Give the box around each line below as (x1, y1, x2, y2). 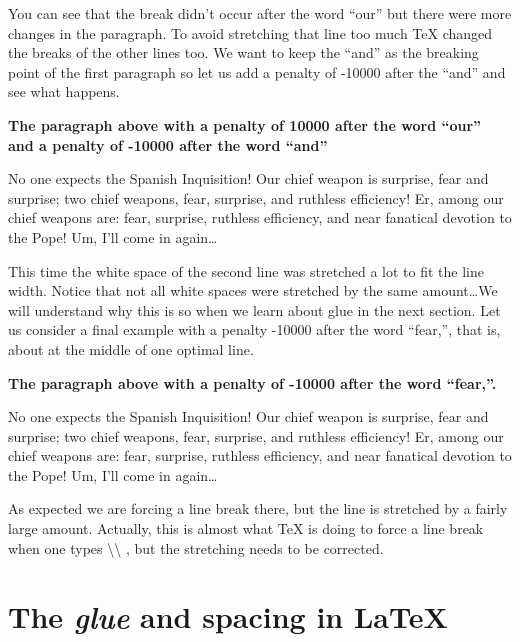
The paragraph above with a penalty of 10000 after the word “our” (8, 114, 482, 135)
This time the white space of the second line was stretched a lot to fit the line (8, 260, 484, 281)
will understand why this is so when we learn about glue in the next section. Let (8, 299, 501, 320)
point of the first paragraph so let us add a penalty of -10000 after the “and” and (8, 61, 506, 82)
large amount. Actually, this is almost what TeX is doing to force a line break (8, 518, 484, 539)
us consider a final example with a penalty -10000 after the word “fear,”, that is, (8, 319, 501, 340)
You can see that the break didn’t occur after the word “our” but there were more (8, 3, 512, 23)
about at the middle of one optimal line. (8, 338, 254, 359)
